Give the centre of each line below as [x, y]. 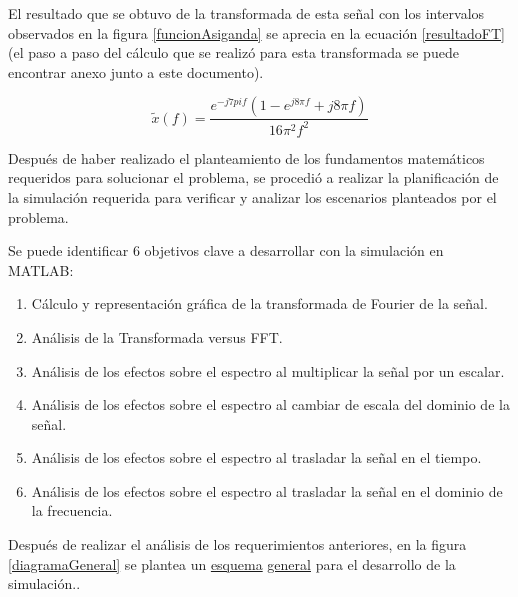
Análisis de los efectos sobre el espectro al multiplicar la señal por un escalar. [268, 370]
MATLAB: [41, 269]
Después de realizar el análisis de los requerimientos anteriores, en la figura [237, 544]
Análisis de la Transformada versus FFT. [157, 336]
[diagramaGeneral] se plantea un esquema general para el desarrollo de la [232, 563]
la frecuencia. [72, 510]
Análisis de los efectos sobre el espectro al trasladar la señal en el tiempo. [256, 457]
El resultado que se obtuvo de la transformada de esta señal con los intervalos [246, 13]
